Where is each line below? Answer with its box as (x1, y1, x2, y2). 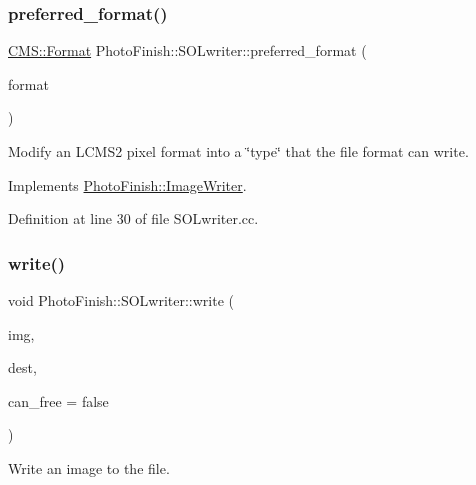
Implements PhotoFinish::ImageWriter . (8, 174, 247, 195)
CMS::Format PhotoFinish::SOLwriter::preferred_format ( (8, 40, 367, 61)
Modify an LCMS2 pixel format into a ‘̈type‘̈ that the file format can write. (8, 141, 469, 161)
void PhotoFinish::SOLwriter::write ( (8, 290, 235, 310)
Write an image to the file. (8, 457, 170, 478)
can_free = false (8, 390, 109, 411)
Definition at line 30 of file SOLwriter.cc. (8, 208, 259, 229)
